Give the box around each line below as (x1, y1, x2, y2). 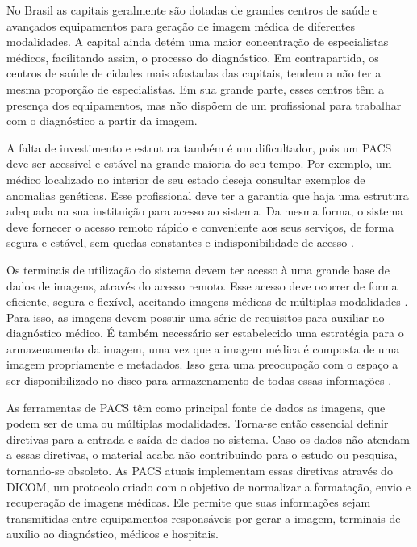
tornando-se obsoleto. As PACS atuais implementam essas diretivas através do (6, 462, 393, 479)
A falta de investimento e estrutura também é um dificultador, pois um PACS (6, 139, 392, 156)
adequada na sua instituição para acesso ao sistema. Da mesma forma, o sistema (6, 203, 404, 219)
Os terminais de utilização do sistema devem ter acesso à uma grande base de (6, 261, 390, 278)
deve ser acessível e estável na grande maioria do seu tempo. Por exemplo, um (6, 155, 392, 172)
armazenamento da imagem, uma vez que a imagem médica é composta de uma (6, 340, 400, 357)
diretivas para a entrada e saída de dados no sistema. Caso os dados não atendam (6, 430, 411, 447)
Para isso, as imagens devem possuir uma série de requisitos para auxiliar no (6, 308, 385, 325)
